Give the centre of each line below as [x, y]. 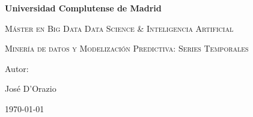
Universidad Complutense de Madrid [83, 8]
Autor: [17, 68]
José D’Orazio [31, 88]
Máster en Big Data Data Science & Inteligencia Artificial [119, 28]
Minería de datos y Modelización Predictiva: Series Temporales [127, 48]
